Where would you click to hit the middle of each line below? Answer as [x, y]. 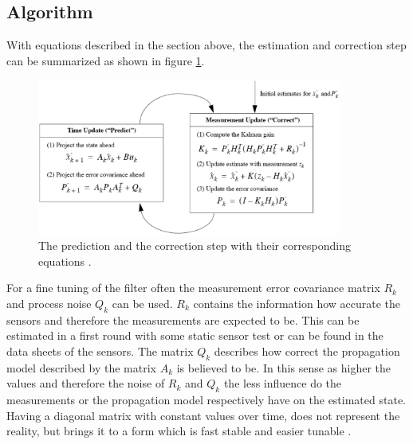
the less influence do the [283, 383]
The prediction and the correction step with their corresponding [195, 245]
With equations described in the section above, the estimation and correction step [206, 45]
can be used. [142, 303]
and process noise [49, 303]
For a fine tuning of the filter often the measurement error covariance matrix [193, 288]
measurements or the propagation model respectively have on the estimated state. [206, 400]
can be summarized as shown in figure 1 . [106, 60]
